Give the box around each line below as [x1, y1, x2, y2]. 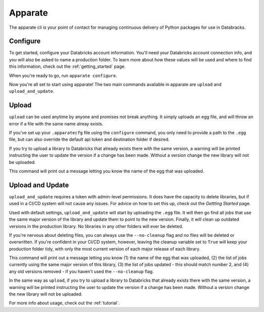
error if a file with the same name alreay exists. [9, 121, 104, 126]
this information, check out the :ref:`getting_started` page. [9, 63, 126, 69]
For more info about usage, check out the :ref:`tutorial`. [9, 300, 120, 306]
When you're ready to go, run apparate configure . [9, 72, 117, 78]
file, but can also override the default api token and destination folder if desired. [9, 137, 170, 143]
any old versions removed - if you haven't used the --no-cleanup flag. [9, 269, 154, 274]
